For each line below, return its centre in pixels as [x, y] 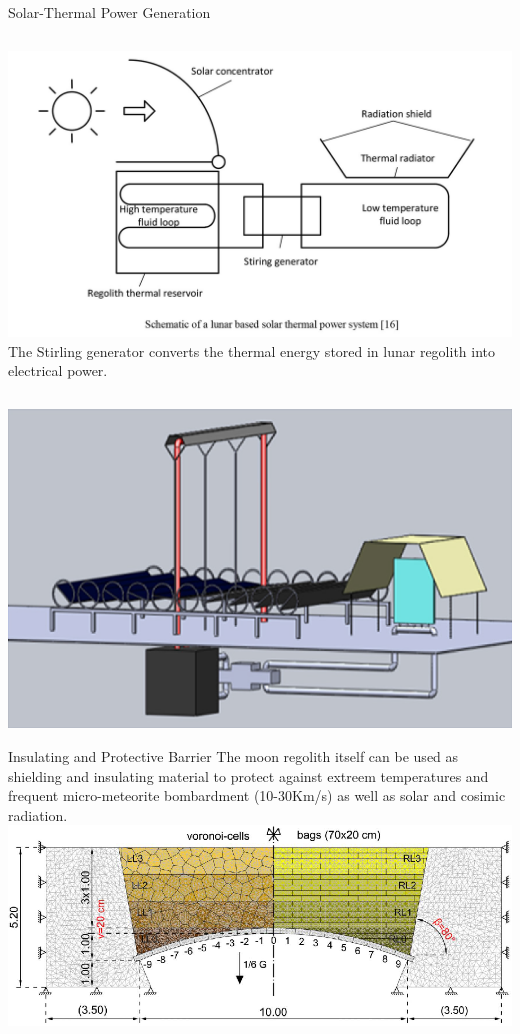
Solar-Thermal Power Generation [109, 12]
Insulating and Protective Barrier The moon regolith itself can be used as [233, 755]
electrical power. [58, 370]
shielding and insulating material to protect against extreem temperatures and [248, 775]
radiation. [38, 814]
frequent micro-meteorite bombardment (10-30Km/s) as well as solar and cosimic [257, 795]
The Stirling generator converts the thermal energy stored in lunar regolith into [252, 350]
